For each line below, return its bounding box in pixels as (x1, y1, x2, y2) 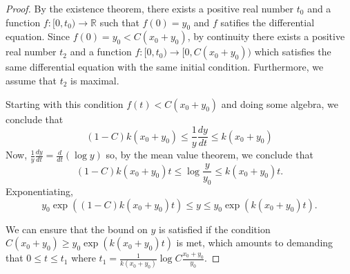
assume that (6, 73, 57, 87)
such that (99, 15, 139, 29)
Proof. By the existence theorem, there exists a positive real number (6, 1, 294, 15)
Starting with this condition (6, 96, 124, 111)
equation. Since (6, 29, 70, 44)
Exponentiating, (6, 183, 73, 198)
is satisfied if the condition (159, 221, 271, 236)
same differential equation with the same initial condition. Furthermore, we (6, 60, 324, 74)
